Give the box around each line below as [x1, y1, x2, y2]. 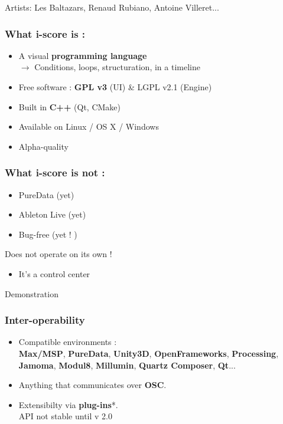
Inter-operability [5, 313, 85, 327]
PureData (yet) [18, 188, 74, 201]
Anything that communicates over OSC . [18, 379, 167, 391]
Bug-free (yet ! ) [18, 228, 77, 240]
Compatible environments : [18, 336, 117, 348]
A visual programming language [18, 49, 147, 61]
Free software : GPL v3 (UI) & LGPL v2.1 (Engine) [18, 81, 212, 93]
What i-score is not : [5, 165, 105, 180]
